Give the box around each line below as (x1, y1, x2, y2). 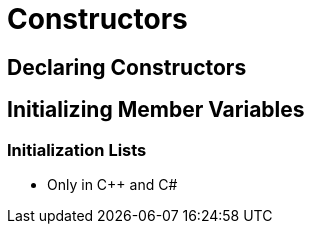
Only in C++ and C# (47, 175, 178, 193)
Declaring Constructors (7, 54, 247, 80)
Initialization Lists (7, 139, 147, 160)
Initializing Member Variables (7, 97, 305, 123)
